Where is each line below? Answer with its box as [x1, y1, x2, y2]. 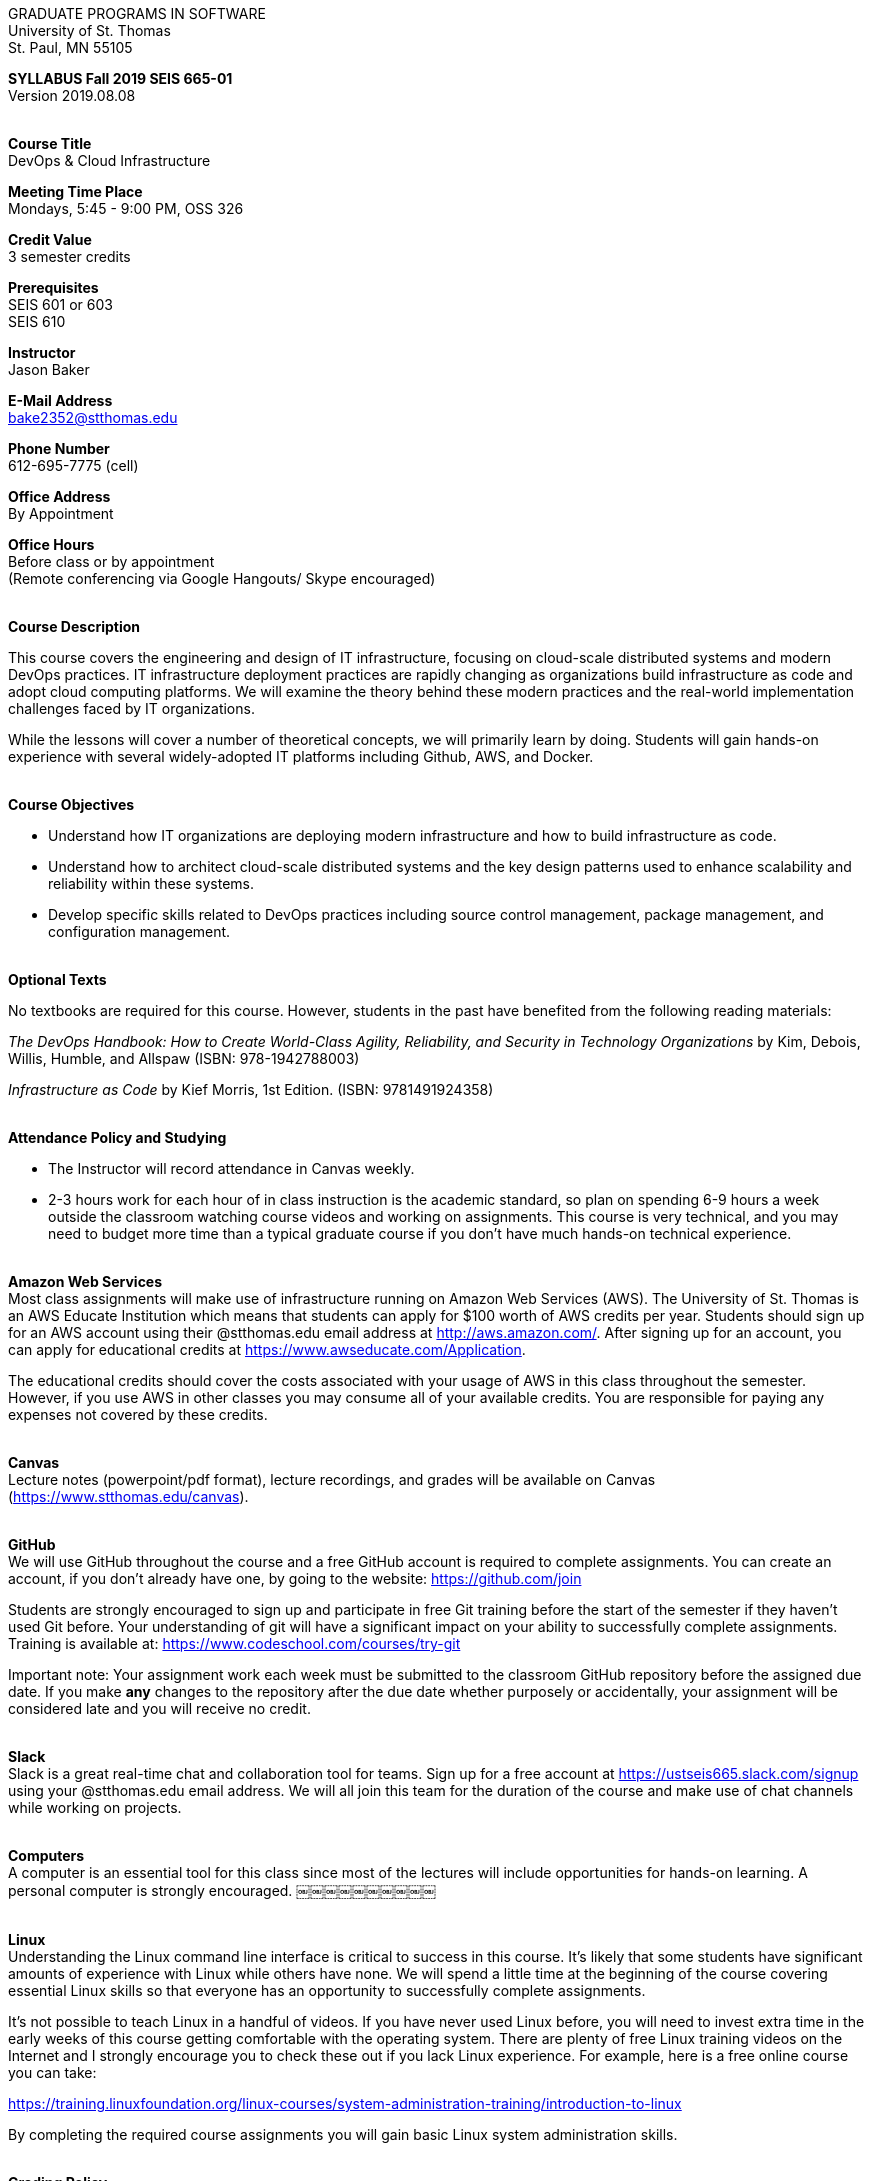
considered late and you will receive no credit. [8, 1700, 311, 1717]
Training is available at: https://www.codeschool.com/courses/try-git [8, 1635, 461, 1652]
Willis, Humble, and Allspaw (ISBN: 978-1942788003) [8, 1050, 360, 1067]
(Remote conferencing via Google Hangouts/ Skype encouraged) [8, 570, 436, 587]
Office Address [8, 488, 111, 505]
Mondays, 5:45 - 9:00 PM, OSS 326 [8, 200, 244, 217]
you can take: [8, 2064, 97, 2081]
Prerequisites [8, 279, 99, 296]
